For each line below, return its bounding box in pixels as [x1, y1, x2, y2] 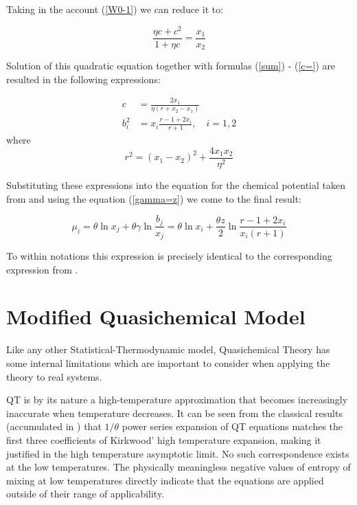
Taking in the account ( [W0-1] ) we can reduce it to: [6, 2, 224, 16]
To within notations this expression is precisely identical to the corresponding [6, 249, 332, 263]
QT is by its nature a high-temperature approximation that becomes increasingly [6, 392, 348, 407]
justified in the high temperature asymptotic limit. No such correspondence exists [6, 446, 349, 460]
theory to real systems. [6, 369, 102, 383]
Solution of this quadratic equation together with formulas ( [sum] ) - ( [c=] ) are [6, 58, 336, 73]
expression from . [6, 262, 78, 276]
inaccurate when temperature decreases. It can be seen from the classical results [6, 405, 343, 420]
